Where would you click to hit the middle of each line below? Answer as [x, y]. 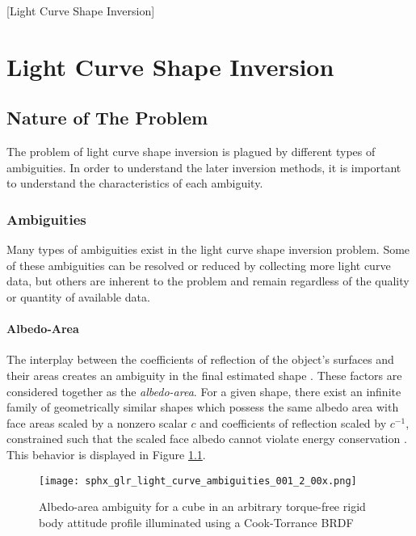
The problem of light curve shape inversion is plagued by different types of [191, 152]
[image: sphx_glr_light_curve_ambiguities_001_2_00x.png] [198, 481]
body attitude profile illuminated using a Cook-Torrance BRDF [196, 522]
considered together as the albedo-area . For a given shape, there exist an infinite [204, 391]
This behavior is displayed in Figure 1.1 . [106, 454]
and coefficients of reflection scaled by [293, 422]
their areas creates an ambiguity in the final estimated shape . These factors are [204, 375]
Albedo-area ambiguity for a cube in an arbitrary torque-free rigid [202, 506]
